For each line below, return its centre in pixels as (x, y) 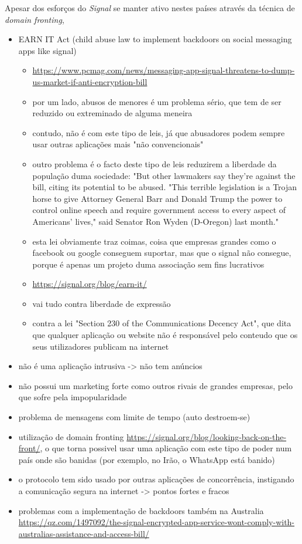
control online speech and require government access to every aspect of (159, 210)
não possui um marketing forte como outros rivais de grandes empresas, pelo (155, 385)
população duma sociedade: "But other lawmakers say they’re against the (164, 175)
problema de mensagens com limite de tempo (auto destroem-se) (134, 417)
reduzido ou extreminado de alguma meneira (112, 113)
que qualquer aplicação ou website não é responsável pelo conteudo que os (165, 335)
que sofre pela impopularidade (73, 397)
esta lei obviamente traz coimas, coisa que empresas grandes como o (154, 241)
